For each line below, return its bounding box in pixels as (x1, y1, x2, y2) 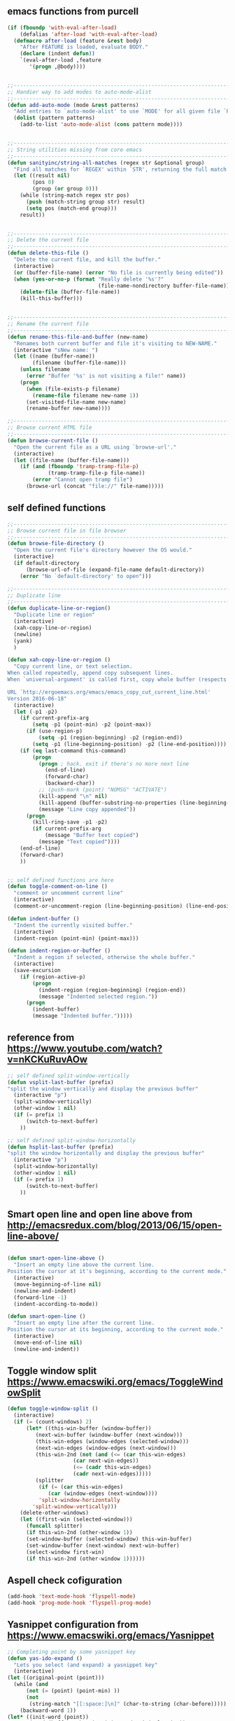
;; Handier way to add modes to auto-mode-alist (7, 88, 152, 95)
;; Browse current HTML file (7, 424, 92, 431)
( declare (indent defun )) (20, 50, 96, 57)
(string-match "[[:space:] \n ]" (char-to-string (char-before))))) (29, 1700, 227, 1707)
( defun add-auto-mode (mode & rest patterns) (7, 101, 139, 108)
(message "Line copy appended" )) (38, 806, 136, 813)
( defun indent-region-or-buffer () (7, 948, 111, 955)
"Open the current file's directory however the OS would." (13, 547, 192, 554)
